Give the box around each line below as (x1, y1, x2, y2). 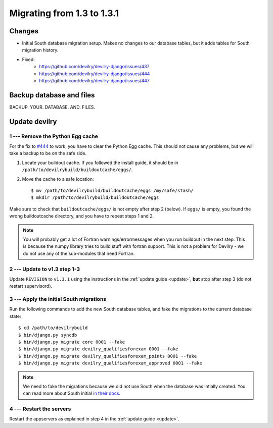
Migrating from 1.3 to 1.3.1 (9, 8, 119, 19)
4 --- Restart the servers (9, 405, 71, 412)
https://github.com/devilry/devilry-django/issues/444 (39, 71, 150, 77)
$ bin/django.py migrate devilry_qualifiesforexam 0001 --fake (18, 346, 178, 352)
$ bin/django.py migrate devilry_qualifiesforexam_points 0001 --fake (18, 353, 197, 359)
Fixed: (22, 56, 35, 63)
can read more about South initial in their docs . (23, 390, 121, 396)
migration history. (22, 47, 59, 53)
